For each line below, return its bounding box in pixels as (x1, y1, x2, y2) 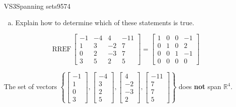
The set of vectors (4, 81, 57, 92)
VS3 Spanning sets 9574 (4, 1, 71, 11)
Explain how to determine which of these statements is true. (15, 17, 194, 27)
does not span (178, 81, 221, 92)
